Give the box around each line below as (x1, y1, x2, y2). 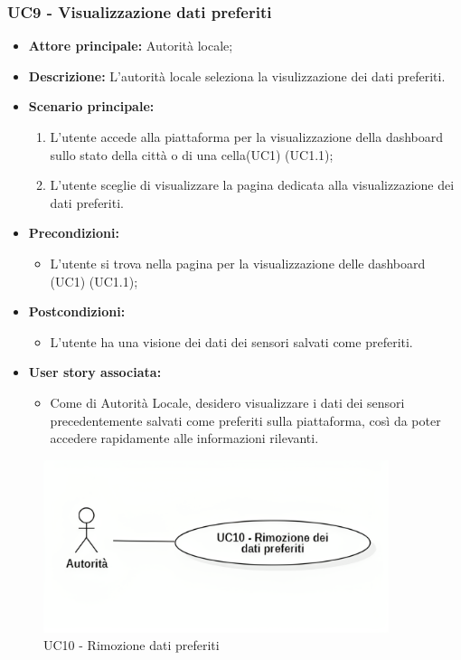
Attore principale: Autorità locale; (28, 36, 233, 55)
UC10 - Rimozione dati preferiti (43, 636, 220, 655)
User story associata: (28, 363, 162, 382)
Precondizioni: (28, 223, 119, 242)
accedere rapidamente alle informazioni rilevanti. (50, 429, 319, 448)
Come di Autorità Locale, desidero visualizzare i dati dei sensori (50, 392, 405, 411)
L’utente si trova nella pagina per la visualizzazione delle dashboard (50, 253, 426, 272)
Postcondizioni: (28, 302, 126, 321)
